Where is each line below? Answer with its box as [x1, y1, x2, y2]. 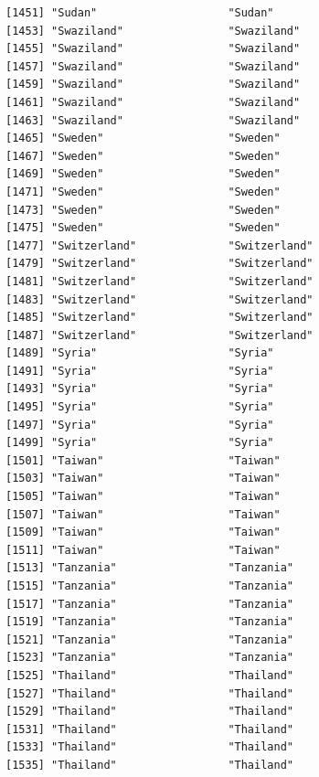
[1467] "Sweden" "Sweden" [5, 149, 281, 163]
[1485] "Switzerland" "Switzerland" [5, 311, 314, 325]
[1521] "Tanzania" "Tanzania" [5, 633, 293, 646]
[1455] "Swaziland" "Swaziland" [5, 42, 301, 56]
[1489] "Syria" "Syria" [5, 346, 274, 360]
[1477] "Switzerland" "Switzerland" [5, 239, 314, 252]
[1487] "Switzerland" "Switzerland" [5, 328, 314, 342]
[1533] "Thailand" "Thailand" [5, 740, 293, 754]
